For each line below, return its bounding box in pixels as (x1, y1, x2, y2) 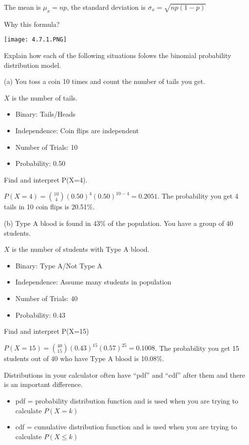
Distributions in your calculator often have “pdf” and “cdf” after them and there (4, 369, 245, 380)
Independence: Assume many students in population (15, 277, 172, 287)
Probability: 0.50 (15, 158, 65, 168)
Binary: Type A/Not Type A (15, 260, 102, 270)
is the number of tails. (12, 92, 78, 102)
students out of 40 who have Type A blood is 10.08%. (4, 353, 164, 364)
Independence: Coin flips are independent (15, 125, 139, 136)
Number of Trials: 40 (15, 293, 78, 303)
